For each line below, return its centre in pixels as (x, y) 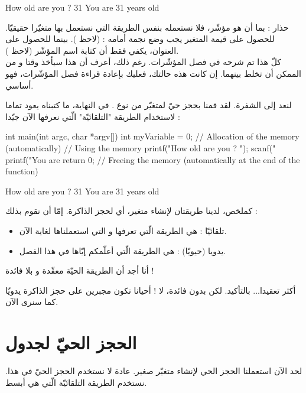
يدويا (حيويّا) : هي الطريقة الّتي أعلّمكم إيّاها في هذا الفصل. (123, 250)
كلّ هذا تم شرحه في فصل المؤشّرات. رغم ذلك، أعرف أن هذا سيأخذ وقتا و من (143, 62)
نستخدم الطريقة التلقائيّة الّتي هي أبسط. (76, 382)
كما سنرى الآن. (32, 302)
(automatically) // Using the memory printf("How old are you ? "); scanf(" (141, 147)
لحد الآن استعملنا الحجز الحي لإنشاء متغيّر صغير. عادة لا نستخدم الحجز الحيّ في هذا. (154, 371)
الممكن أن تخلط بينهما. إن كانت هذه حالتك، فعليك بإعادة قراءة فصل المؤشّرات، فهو (153, 73)
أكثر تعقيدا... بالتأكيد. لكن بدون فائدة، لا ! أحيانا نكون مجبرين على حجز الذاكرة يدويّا (151, 290)
